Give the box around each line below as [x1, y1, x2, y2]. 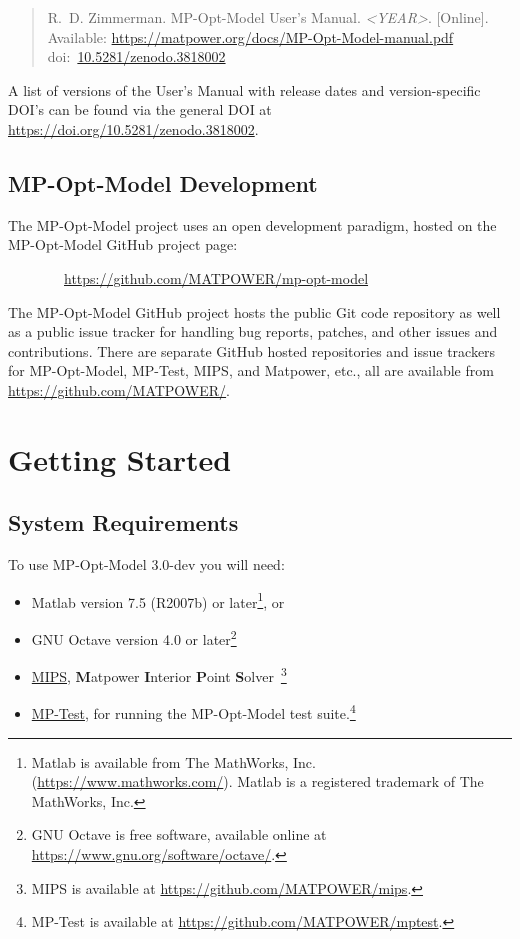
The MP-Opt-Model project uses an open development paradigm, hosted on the [8, 214, 497, 235]
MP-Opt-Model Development [8, 167, 318, 198]
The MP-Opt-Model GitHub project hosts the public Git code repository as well [8, 301, 501, 322]
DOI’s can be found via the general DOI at [8, 99, 272, 120]
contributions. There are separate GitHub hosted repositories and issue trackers [8, 340, 496, 361]
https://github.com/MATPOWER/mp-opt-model [64, 267, 369, 288]
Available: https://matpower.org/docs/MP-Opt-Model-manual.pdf [47, 26, 454, 47]
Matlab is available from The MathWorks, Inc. [31, 751, 316, 772]
